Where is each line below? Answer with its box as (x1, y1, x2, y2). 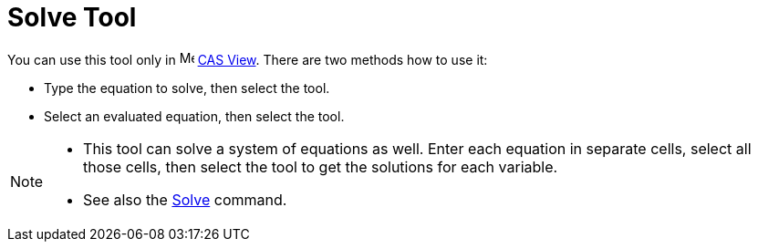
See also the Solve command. (83, 190, 287, 209)
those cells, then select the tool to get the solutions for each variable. (83, 157, 558, 176)
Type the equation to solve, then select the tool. (44, 79, 330, 96)
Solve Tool (7, 2, 137, 33)
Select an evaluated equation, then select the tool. (44, 108, 345, 124)
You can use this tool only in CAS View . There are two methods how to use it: (7, 51, 488, 67)
